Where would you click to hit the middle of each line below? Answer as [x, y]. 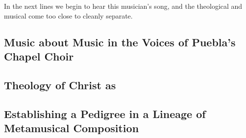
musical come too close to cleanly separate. [68, 15]
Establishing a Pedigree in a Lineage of [105, 113]
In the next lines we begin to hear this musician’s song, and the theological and [123, 6]
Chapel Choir [39, 56]
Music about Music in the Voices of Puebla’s [120, 42]
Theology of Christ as [60, 85]
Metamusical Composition [72, 128]
